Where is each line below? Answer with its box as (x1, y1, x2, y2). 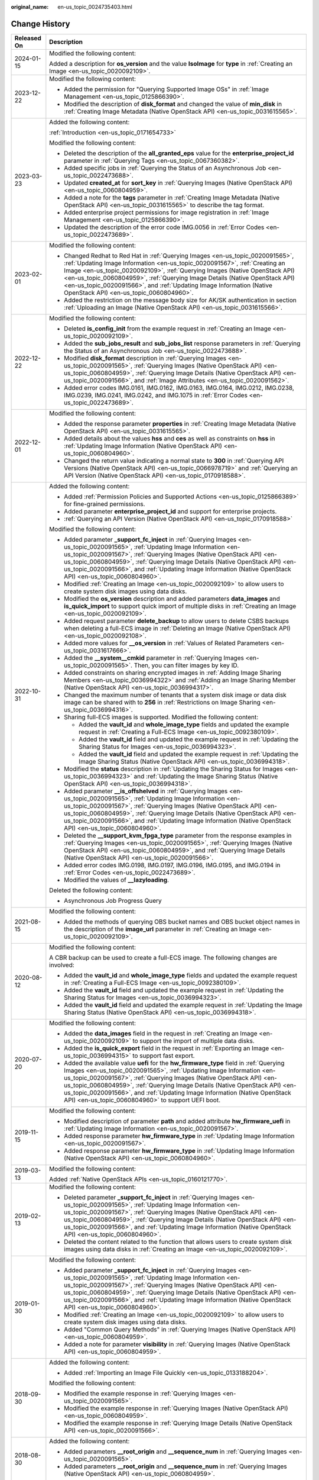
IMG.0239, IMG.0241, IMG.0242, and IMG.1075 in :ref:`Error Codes (64, 391, 248, 399)
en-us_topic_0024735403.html (57, 4, 132, 10)
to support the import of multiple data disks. (132, 1037, 255, 1045)
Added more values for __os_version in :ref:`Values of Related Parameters (64, 639, 269, 647)
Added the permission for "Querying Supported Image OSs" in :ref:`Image (64, 85, 269, 93)
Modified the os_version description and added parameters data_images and (64, 594, 280, 603)
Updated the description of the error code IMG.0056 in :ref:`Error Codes (64, 223, 265, 231)
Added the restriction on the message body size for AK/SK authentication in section (64, 296, 297, 304)
